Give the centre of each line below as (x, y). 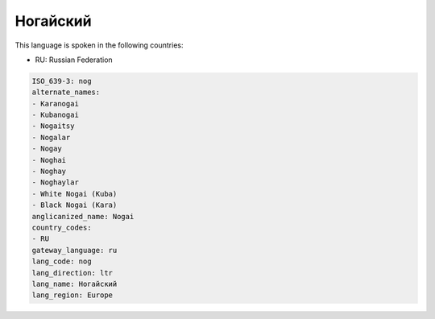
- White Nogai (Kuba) (75, 194)
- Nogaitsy (53, 126)
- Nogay (47, 149)
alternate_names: (66, 92)
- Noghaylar (56, 182)
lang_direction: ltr (72, 273)
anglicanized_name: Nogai (83, 216)
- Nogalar (51, 137)
